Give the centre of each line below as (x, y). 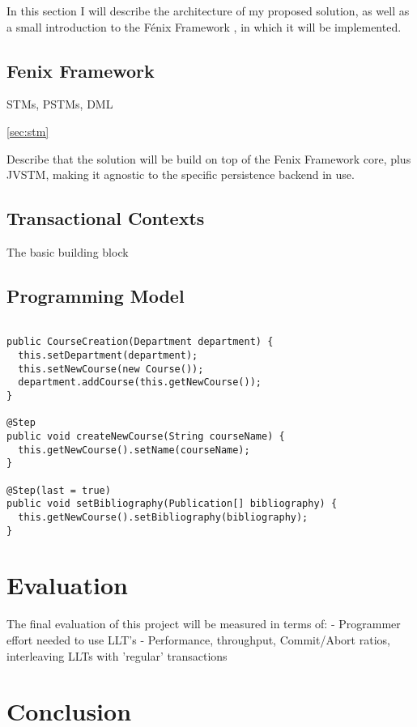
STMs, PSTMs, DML (60, 104)
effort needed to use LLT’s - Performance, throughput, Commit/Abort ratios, (198, 639)
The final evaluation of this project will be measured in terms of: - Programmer (204, 624)
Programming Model (96, 295)
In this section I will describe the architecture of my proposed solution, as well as (208, 11)
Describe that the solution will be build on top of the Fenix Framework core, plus (209, 158)
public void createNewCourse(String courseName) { (146, 437)
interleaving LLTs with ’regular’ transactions (117, 655)
